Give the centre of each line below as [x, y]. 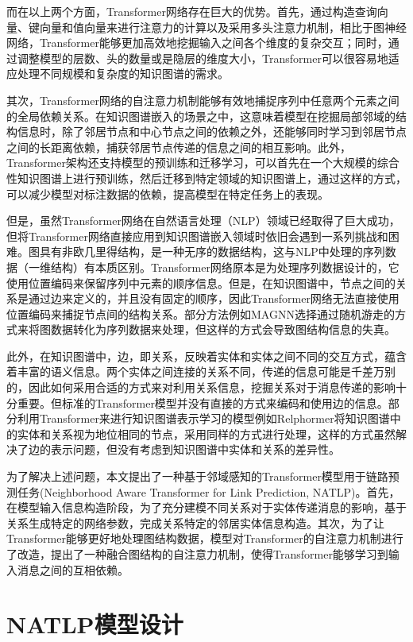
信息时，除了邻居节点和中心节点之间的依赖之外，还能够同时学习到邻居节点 [212, 131]
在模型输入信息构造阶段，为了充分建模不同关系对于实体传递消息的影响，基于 [206, 507]
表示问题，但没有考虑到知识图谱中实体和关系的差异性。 [195, 449]
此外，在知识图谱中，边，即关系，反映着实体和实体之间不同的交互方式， [195, 356]
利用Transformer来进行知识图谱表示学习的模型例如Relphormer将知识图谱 [203, 418]
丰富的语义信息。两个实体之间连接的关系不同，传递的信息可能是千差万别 [206, 371]
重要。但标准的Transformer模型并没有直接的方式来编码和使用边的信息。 [203, 402]
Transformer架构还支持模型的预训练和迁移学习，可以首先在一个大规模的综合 [203, 162]
